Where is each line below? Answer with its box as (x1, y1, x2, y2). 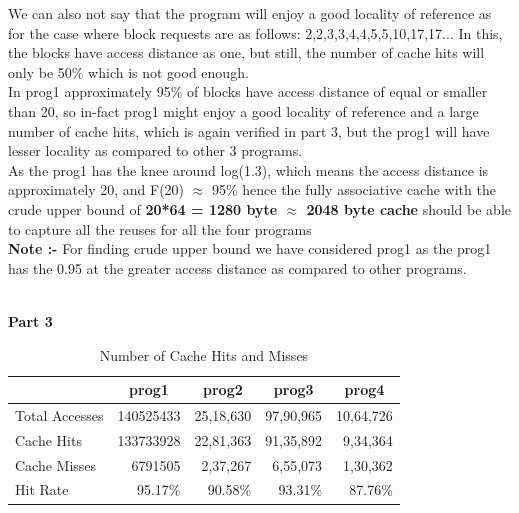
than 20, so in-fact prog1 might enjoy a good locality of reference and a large (8, 100, 479, 121)
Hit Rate (15, 479, 69, 500)
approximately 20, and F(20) (8, 179, 185, 200)
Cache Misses (15, 454, 97, 475)
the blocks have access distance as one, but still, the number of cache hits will (8, 42, 485, 63)
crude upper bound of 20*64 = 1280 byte (8, 198, 278, 219)
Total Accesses (15, 404, 104, 425)
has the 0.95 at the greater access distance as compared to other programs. (8, 257, 467, 278)
